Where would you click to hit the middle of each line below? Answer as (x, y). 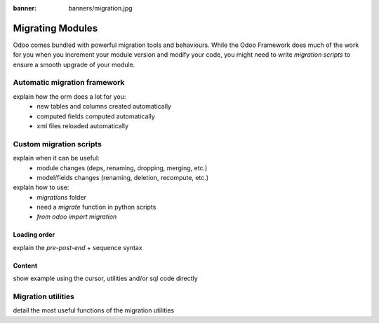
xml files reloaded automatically (83, 126)
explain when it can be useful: (56, 158)
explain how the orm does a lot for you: (69, 96)
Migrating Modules (55, 28)
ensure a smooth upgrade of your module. (74, 64)
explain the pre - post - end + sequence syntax (78, 247)
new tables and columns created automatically (104, 106)
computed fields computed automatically (96, 116)
